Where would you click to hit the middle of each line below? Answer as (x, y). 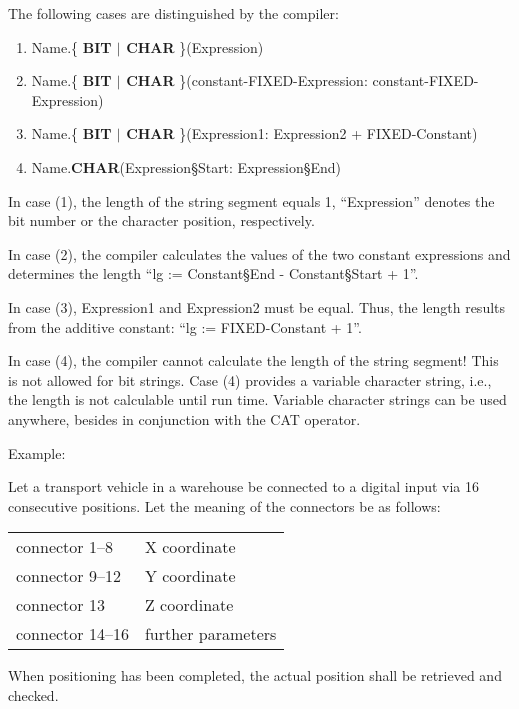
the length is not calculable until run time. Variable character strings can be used (257, 399)
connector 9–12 (68, 576)
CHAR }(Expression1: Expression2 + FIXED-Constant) (302, 133)
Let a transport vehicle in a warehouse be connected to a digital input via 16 (244, 486)
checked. (33, 694)
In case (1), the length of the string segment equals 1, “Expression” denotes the (251, 200)
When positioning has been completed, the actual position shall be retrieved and (255, 675)
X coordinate (190, 547)
